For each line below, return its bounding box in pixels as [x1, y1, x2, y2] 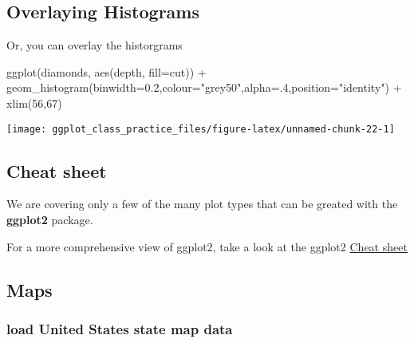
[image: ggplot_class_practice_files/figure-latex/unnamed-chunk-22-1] [6, 123, 395, 135]
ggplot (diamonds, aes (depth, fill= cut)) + [6, 63, 207, 80]
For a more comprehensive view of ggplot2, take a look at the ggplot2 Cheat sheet [6, 238, 408, 254]
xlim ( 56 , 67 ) [6, 94, 62, 111]
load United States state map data [6, 318, 233, 338]
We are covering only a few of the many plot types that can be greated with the [6, 195, 398, 212]
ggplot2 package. [6, 211, 93, 228]
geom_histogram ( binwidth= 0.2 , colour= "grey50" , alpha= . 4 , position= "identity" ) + [6, 79, 402, 96]
